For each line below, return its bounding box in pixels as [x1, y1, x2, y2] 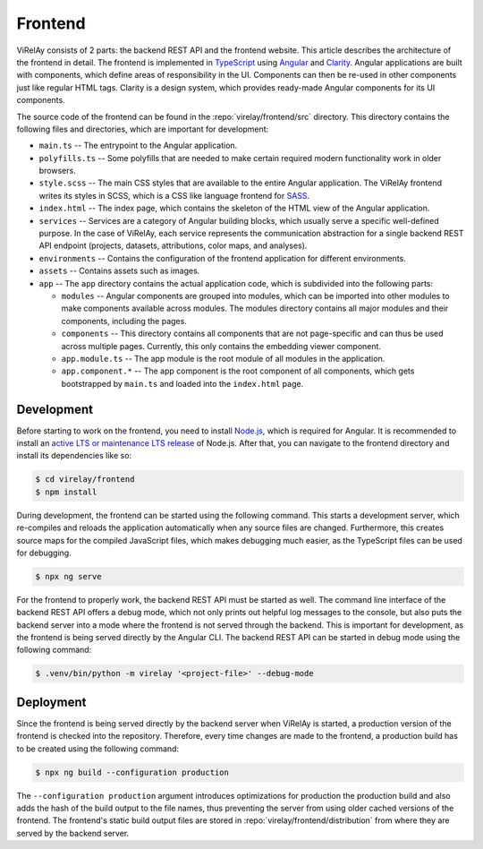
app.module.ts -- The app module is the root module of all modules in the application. [61, 353, 386, 364]
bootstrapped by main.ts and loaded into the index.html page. [61, 378, 304, 389]
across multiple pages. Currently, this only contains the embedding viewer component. [61, 340, 382, 351]
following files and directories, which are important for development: [16, 124, 269, 134]
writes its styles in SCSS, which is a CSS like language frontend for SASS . [38, 190, 310, 201]
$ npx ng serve [35, 571, 102, 581]
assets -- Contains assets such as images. [38, 265, 200, 277]
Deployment [16, 694, 87, 709]
